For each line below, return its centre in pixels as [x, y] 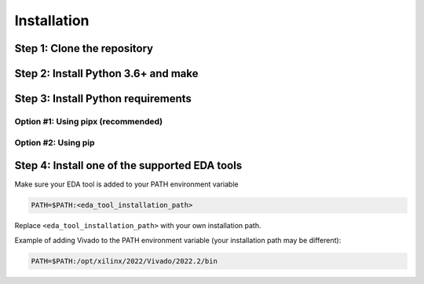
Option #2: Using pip [55, 142]
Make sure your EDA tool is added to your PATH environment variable [126, 184]
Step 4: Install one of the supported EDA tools [128, 166]
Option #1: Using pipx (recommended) [89, 121]
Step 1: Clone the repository [84, 48]
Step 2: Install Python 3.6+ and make [107, 74]
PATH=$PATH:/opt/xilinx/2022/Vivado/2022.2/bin [124, 261]
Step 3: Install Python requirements [103, 99]
